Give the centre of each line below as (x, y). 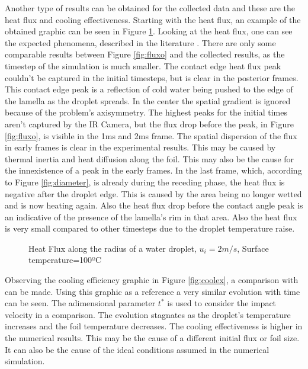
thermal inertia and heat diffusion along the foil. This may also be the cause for (150, 158)
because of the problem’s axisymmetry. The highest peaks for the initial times (146, 112)
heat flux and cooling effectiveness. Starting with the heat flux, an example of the (153, 19)
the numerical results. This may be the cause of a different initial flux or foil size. (152, 338)
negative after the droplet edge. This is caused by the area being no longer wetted (153, 193)
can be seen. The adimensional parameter (80, 303)
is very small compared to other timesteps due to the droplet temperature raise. (150, 228)
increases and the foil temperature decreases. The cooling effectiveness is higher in (154, 326)
